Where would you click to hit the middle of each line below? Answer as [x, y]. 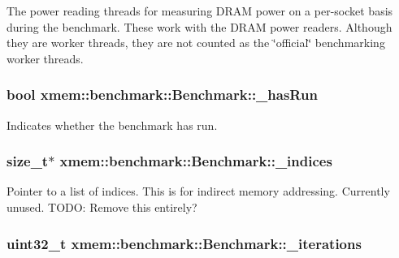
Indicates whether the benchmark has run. [112, 125]
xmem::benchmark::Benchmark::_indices [196, 161]
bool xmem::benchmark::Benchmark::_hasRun [162, 95]
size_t [28, 161]
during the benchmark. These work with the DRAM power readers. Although [199, 26]
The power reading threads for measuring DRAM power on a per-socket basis [200, 11]
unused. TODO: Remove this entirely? [102, 207]
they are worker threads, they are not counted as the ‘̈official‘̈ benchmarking [196, 43]
